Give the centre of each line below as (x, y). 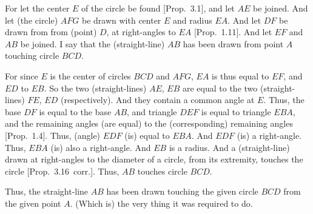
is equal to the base (75, 111)
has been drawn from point (233, 43)
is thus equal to (241, 75)
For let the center (37, 8)
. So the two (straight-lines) (95, 88)
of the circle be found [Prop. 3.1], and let (158, 8)
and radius (193, 20)
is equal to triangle (236, 111)
